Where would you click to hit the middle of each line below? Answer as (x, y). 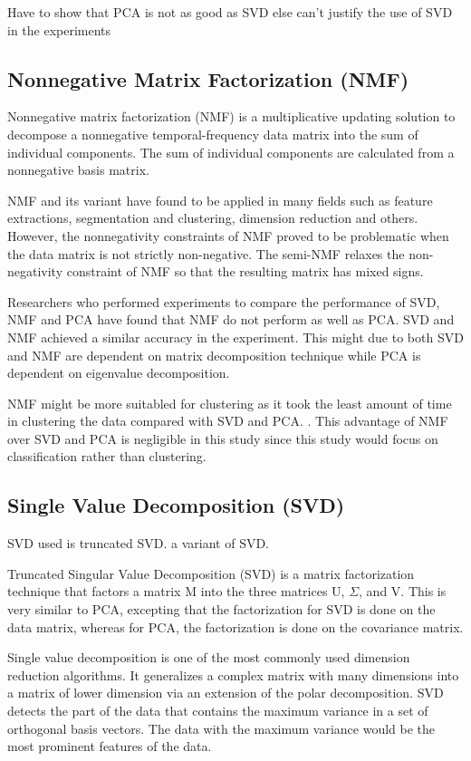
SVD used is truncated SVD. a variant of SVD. (139, 543)
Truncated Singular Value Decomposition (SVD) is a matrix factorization (211, 573)
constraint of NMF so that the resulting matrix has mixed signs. (245, 271)
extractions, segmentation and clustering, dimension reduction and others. (213, 218)
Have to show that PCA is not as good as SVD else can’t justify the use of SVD (230, 12)
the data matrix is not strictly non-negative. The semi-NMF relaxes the (206, 253)
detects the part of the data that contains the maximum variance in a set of (218, 711)
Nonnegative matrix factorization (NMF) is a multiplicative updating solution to (231, 116)
